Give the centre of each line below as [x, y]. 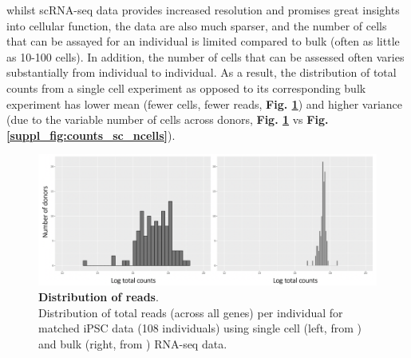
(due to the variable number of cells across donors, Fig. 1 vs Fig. [168, 119]
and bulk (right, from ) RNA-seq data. [133, 343]
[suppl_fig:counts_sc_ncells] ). [91, 135]
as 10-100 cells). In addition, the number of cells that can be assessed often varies [205, 56]
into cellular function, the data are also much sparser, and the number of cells [197, 25]
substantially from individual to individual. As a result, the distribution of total [202, 72]
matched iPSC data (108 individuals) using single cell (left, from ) [200, 328]
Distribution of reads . [99, 296]
